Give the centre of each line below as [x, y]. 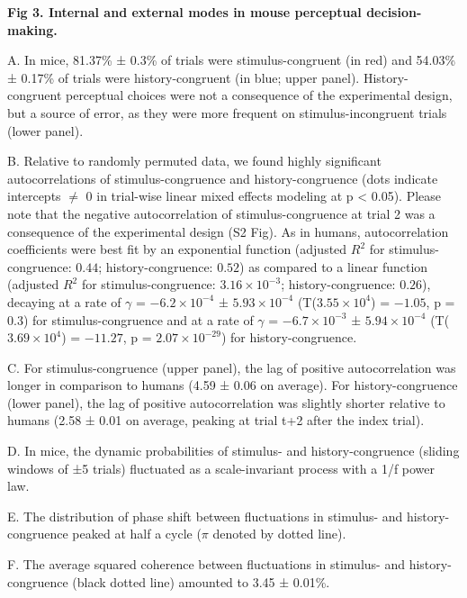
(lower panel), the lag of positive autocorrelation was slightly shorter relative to [226, 402]
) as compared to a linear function [334, 266]
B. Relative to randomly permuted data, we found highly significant [194, 161]
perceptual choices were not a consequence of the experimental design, [259, 95]
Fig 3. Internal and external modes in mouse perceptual [184, 12]
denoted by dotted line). [279, 534]
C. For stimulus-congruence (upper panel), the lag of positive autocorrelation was [232, 367]
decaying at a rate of [64, 301]
